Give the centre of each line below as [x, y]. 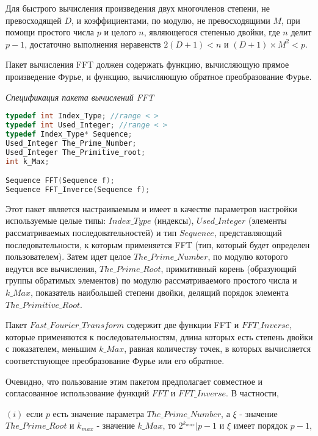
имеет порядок [261, 425]
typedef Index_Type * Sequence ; [69, 134]
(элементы [268, 220]
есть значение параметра [98, 413]
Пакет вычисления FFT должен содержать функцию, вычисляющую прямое [147, 64]
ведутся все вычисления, [51, 268]
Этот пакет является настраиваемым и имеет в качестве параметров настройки [151, 208]
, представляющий [248, 232]
